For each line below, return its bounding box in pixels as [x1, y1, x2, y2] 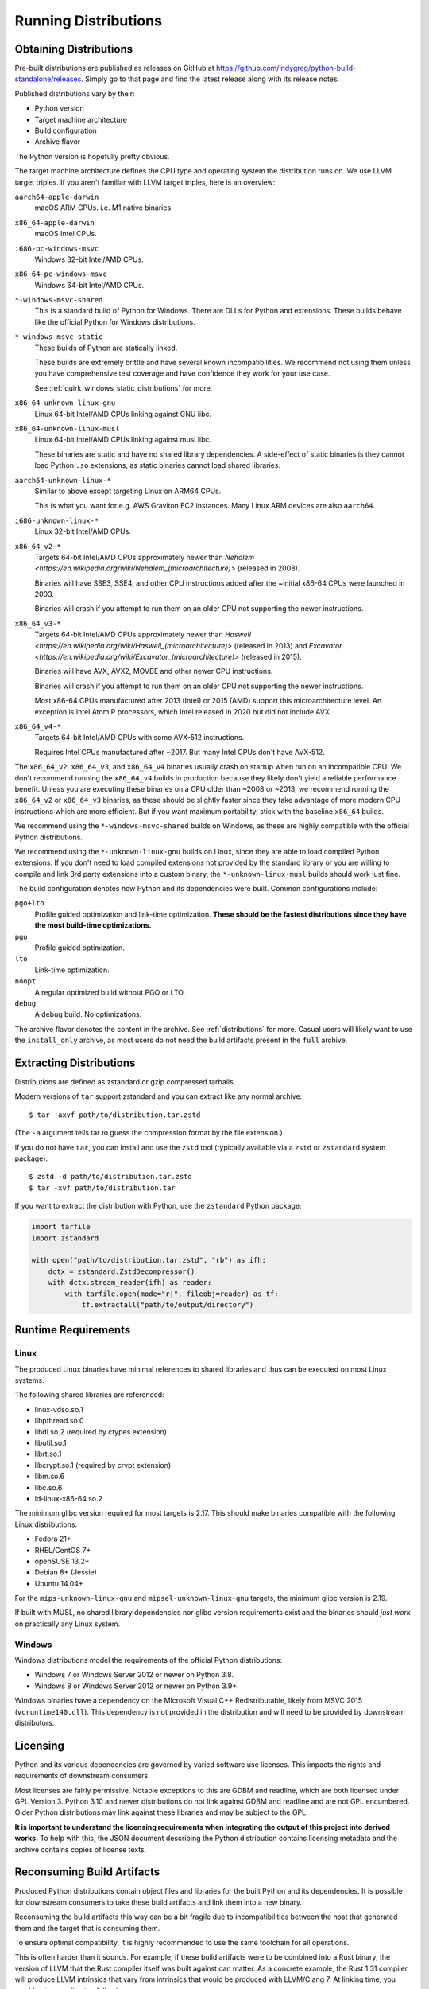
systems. [14, 1376, 44, 1385]
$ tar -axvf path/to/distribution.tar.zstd [29, 1110, 201, 1119]
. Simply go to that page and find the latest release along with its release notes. [80, 74, 340, 84]
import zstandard [31, 1233, 99, 1243]
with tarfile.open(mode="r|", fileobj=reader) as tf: [64, 1289, 279, 1298]
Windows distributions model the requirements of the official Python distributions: [14, 1655, 283, 1664]
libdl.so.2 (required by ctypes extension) [34, 1427, 167, 1436]
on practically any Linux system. [14, 1619, 121, 1629]
